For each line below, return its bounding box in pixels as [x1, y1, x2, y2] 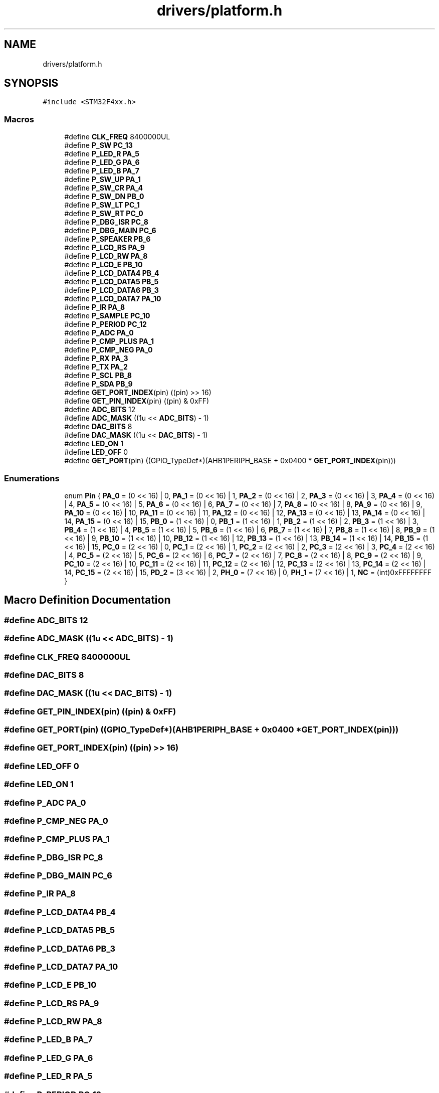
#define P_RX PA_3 [64, 354, 128, 363]
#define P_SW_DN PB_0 [64, 192, 144, 201]
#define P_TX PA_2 [64, 362, 128, 372]
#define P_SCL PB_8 [64, 371, 132, 380]
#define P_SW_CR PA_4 [64, 184, 143, 193]
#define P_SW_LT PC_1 [64, 201, 140, 210]
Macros [4, 114, 34, 124]
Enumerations [4, 473, 60, 483]
